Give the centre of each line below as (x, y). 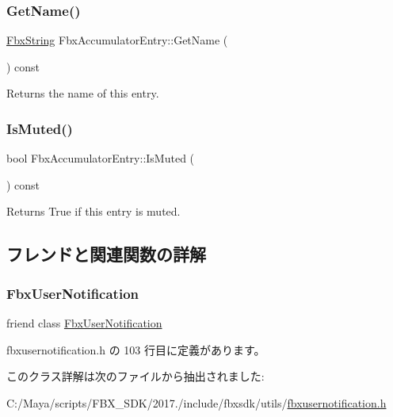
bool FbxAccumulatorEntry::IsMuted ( (101, 158)
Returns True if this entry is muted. (93, 211)
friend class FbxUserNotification (84, 323)
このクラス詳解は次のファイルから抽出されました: (135, 376)
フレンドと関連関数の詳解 (106, 254)
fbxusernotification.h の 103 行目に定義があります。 (136, 349)
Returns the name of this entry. (83, 93)
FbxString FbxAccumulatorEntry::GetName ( (117, 40)
